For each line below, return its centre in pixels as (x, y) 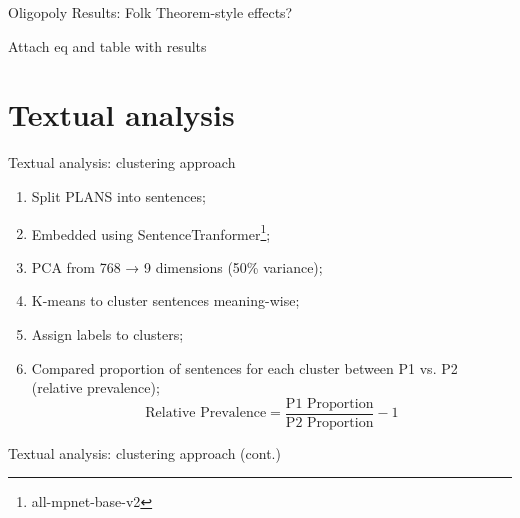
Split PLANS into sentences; (118, 195)
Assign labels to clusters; (107, 333)
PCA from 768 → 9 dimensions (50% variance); (177, 266)
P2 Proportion (329, 422)
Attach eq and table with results (107, 45)
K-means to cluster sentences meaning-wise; (165, 300)
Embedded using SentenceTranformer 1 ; (151, 232)
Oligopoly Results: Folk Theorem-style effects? (150, 12)
